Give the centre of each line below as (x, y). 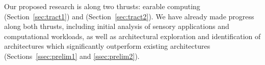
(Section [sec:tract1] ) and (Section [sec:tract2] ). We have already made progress (129, 16)
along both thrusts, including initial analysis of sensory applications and (117, 26)
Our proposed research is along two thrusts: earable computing (102, 6)
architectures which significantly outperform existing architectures (107, 46)
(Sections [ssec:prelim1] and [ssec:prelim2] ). (72, 56)
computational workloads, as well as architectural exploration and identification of (132, 36)
